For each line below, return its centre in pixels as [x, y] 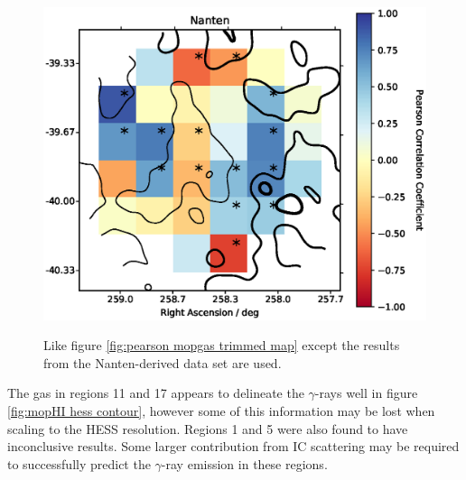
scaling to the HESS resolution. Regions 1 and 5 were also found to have [208, 428]
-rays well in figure [366, 393]
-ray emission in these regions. [244, 463]
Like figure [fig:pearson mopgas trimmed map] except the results [222, 345]
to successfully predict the [79, 463]
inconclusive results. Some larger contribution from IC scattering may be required [233, 446]
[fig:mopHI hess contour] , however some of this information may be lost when [221, 410]
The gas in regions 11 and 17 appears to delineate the [156, 393]
